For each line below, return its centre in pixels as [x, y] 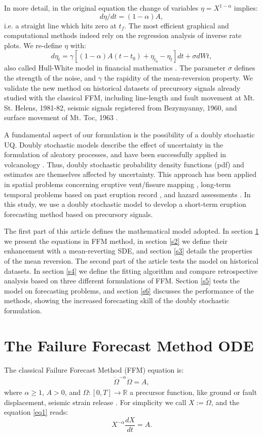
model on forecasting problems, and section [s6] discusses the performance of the [129, 290]
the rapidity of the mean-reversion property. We [178, 77]
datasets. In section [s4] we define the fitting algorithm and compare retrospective [131, 270]
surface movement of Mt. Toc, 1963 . [61, 117]
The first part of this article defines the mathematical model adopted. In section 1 [131, 231]
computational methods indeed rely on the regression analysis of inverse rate [123, 35]
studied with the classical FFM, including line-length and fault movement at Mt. [129, 98]
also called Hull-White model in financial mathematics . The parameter [115, 68]
